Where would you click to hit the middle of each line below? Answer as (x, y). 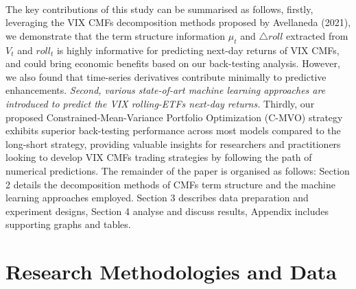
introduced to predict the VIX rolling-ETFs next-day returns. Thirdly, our (160, 103)
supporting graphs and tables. (68, 224)
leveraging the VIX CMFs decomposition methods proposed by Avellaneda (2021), (178, 22)
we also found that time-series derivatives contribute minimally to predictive (166, 76)
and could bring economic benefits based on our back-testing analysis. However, (173, 63)
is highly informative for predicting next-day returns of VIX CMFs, (198, 50)
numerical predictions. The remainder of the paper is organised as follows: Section (178, 170)
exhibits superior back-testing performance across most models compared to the (173, 130)
